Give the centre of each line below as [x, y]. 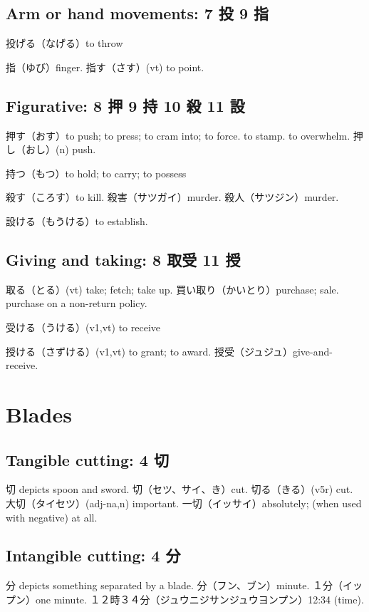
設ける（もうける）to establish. [77, 221]
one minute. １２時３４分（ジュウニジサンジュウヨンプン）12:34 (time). [199, 599]
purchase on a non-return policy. [77, 303]
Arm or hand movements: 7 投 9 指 [137, 13]
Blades [39, 414]
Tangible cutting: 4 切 [87, 459]
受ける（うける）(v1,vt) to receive [83, 327]
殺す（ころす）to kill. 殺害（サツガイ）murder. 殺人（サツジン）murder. [172, 197]
